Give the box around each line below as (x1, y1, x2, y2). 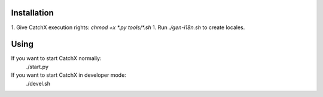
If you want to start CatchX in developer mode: (11, 71, 127, 79)
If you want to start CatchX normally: (11, 55, 102, 62)
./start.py (26, 63, 49, 70)
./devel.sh (26, 80, 51, 87)
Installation (11, 8, 54, 18)
